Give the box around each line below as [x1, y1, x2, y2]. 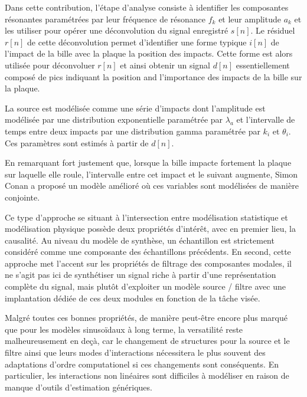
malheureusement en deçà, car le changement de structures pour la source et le [5, 334, 290, 347]
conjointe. [5, 191, 40, 203]
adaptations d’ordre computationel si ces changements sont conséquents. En [5, 357, 279, 370]
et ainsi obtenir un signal [120, 58, 210, 71]
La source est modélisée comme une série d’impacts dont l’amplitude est [5, 101, 266, 114]
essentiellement [236, 58, 290, 71]
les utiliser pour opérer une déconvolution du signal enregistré [5, 24, 228, 37]
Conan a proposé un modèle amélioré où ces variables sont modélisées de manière [5, 179, 299, 192]
